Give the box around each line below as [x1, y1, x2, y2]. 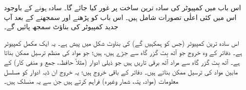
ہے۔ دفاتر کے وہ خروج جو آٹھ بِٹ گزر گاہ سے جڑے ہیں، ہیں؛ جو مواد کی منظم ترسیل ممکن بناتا [4, 47, 242, 57]
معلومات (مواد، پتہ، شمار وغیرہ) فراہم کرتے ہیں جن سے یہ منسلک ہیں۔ [4, 76, 178, 86]
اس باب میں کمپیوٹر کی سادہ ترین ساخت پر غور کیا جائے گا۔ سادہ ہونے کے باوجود [4, 2, 241, 12]
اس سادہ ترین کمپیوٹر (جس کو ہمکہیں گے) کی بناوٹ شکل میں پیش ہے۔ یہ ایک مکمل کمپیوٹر [4, 37, 239, 48]
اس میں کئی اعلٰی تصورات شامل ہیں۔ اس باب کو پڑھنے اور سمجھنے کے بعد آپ [4, 12, 237, 22]
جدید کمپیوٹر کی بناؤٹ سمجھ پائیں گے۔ [4, 21, 118, 32]
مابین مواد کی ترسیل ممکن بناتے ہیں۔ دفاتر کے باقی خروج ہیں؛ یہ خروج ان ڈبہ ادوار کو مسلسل [4, 66, 238, 76]
